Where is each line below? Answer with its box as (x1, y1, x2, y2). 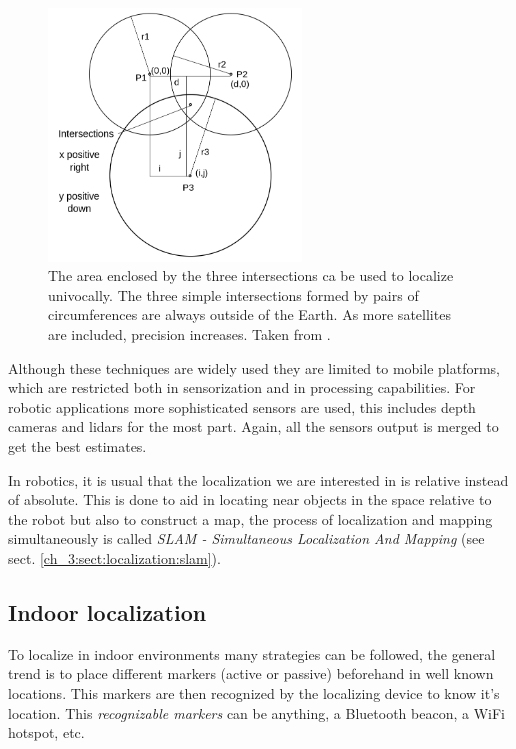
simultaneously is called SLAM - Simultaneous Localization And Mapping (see (8, 528, 485, 549)
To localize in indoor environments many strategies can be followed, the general (8, 643, 496, 664)
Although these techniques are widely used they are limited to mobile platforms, (8, 357, 500, 378)
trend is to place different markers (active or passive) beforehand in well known (8, 663, 494, 684)
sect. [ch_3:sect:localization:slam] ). (8, 548, 221, 569)
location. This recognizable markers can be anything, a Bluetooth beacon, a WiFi (8, 702, 505, 723)
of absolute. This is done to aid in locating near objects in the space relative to (8, 489, 492, 510)
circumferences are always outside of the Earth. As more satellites (48, 304, 451, 325)
